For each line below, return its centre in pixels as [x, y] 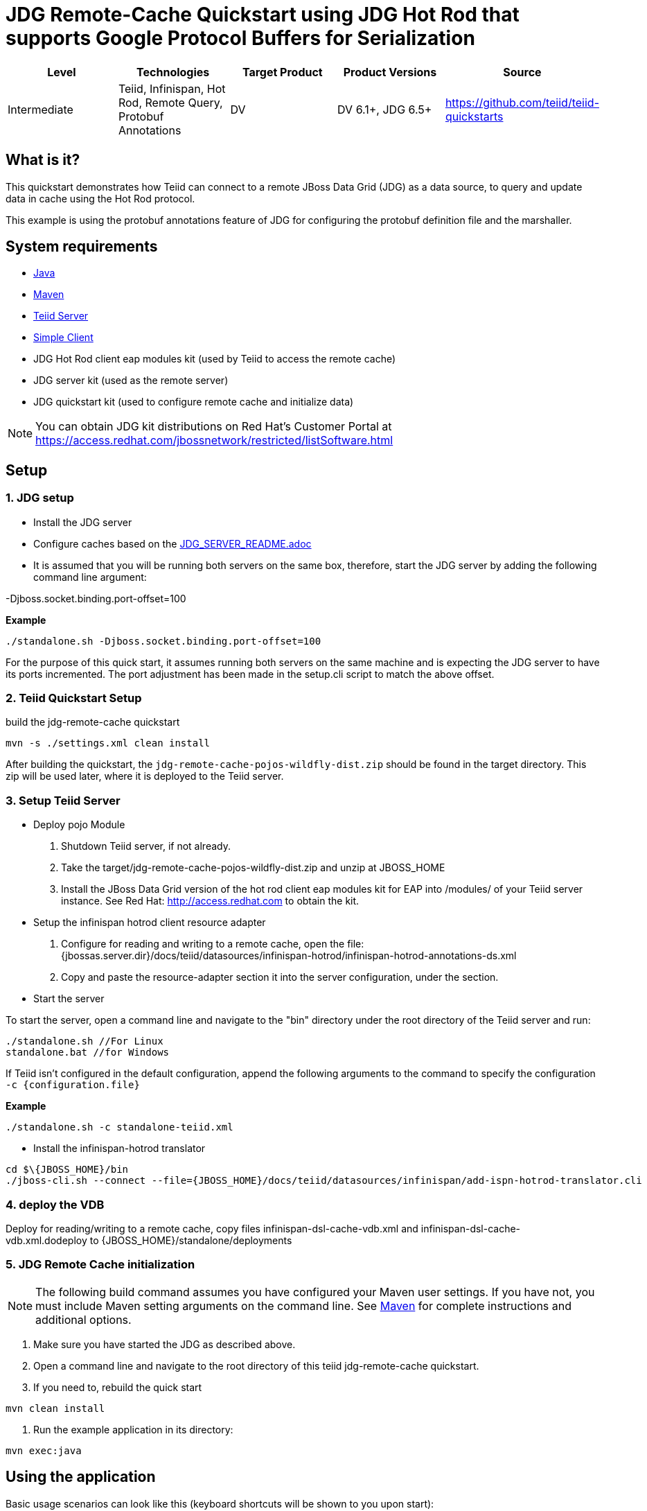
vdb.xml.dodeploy [46, 1240]
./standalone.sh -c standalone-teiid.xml [119, 1127]
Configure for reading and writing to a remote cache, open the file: [213, 944]
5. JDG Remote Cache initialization [100, 1265]
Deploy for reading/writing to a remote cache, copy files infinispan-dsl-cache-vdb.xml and [212, 1228]
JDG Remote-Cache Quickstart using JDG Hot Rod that [263, 15]
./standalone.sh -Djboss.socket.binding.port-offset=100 [163, 641]
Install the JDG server [83, 522]
